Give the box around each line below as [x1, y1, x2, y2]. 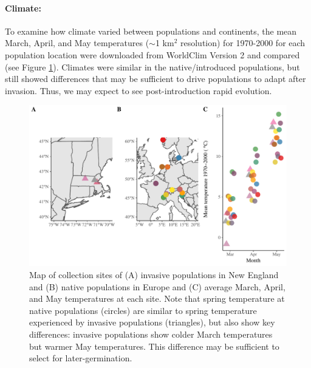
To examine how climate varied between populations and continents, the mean [5, 24, 297, 37]
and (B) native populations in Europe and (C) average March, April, [29, 280, 285, 293]
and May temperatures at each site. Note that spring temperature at [29, 292, 285, 305]
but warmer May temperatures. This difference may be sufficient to [29, 339, 279, 352]
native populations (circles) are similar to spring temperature [29, 304, 257, 316]
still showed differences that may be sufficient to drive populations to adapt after [5, 72, 306, 85]
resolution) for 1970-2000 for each [180, 36, 306, 49]
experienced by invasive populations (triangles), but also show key [29, 316, 275, 329]
